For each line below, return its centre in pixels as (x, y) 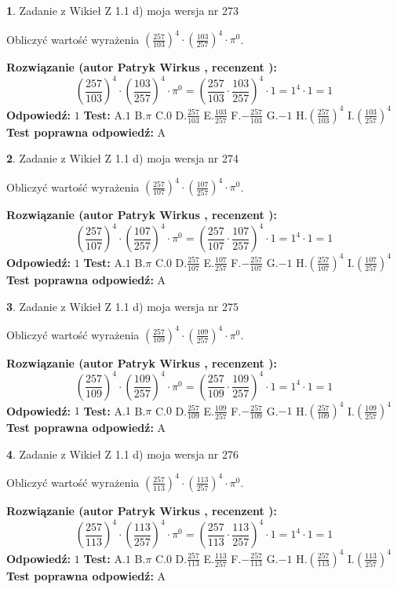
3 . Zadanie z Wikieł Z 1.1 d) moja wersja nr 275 (123, 306)
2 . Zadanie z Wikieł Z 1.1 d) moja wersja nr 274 (123, 158)
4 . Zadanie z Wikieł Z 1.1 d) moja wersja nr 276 (123, 454)
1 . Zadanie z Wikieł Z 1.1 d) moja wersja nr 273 (123, 10)
